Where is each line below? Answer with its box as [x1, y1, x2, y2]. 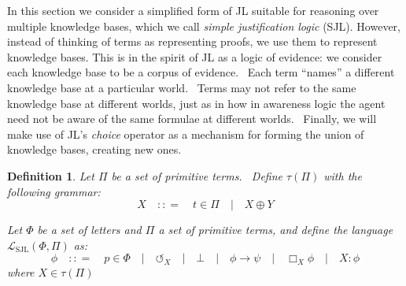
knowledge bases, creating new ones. [7, 141, 182, 158]
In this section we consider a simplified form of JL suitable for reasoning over [7, 2, 379, 18]
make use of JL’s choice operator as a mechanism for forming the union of [7, 125, 364, 142]
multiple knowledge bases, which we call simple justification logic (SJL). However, [7, 17, 400, 34]
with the [323, 167, 362, 184]
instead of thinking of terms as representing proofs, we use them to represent [7, 33, 378, 50]
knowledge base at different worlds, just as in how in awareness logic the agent [7, 95, 386, 111]
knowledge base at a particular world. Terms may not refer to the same [7, 79, 356, 95]
